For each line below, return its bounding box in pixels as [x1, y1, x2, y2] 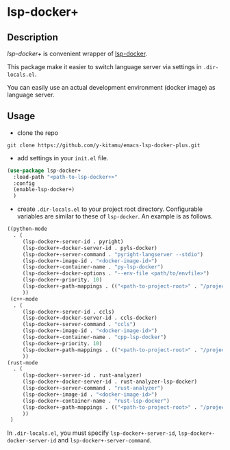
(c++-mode [10, 295, 38, 302]
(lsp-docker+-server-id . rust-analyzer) [22, 372, 142, 379]
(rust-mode [7, 359, 38, 366]
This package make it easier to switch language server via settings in [7, 63, 202, 71]
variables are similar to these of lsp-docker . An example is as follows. [16, 212, 214, 221]
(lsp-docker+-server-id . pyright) [22, 238, 125, 245]
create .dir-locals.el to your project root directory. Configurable [16, 205, 203, 213]
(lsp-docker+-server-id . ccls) [22, 308, 115, 315]
